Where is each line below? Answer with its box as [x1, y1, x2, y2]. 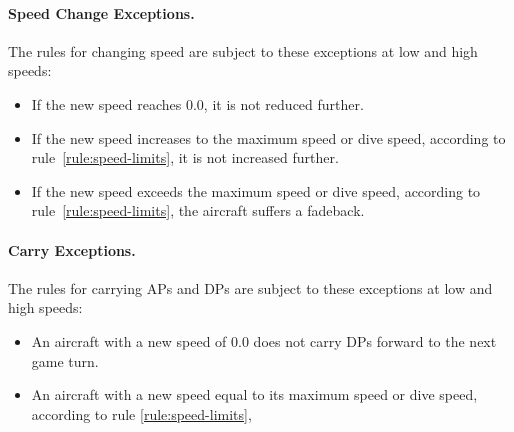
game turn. [31, 350, 99, 371]
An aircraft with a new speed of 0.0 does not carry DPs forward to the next [31, 330, 497, 351]
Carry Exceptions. [8, 239, 136, 260]
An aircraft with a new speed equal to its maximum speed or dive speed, [31, 384, 478, 405]
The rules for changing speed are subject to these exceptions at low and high [8, 40, 478, 61]
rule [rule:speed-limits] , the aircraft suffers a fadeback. [31, 200, 365, 221]
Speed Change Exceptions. [8, 2, 195, 23]
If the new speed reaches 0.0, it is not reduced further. [31, 93, 364, 114]
